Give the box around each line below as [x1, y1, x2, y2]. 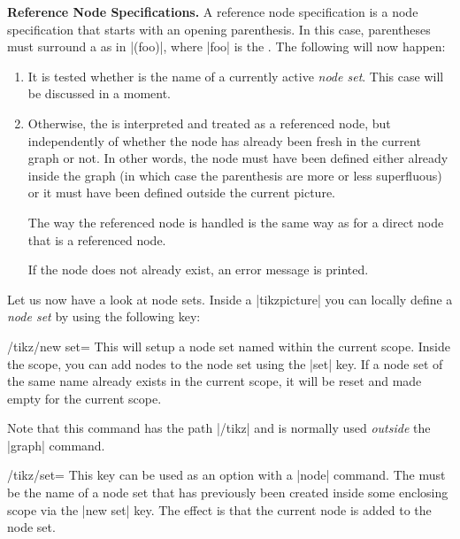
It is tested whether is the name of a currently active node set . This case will [27, 66, 444, 85]
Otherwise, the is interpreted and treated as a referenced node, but [27, 113, 391, 132]
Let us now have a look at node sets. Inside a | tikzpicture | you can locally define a [7, 289, 453, 308]
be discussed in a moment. [27, 84, 172, 103]
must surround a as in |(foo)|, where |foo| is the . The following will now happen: [7, 37, 446, 56]
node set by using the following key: [7, 307, 201, 326]
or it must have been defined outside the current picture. [27, 183, 335, 202]
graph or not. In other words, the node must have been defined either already [27, 149, 448, 167]
